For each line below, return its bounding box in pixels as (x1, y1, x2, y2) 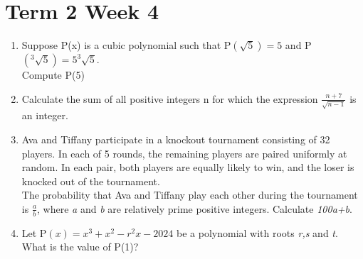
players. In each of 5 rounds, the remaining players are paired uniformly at (21, 145, 347, 160)
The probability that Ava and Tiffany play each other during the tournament (21, 187, 358, 202)
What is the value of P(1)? (21, 239, 139, 254)
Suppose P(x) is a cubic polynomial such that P (21, 38, 231, 53)
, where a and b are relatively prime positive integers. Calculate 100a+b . (37, 201, 352, 216)
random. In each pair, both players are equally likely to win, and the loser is (21, 160, 354, 175)
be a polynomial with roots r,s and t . (177, 225, 338, 240)
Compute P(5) (21, 67, 85, 82)
